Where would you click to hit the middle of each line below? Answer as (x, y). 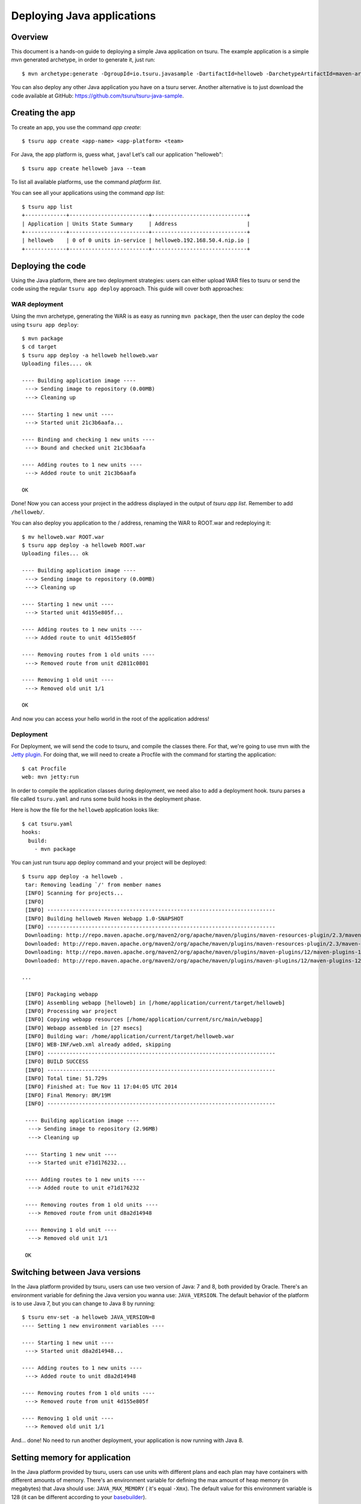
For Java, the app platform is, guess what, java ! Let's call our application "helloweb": (117, 155)
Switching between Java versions (76, 1272)
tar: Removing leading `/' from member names (93, 885)
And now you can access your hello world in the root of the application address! (110, 718)
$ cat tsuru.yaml (47, 824)
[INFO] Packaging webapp (62, 994)
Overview (30, 37)
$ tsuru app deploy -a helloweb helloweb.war (90, 355)
